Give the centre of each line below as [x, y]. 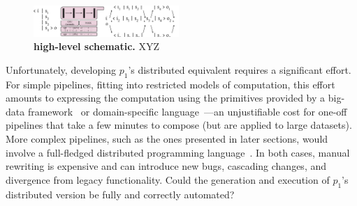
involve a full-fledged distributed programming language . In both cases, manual [178, 152]
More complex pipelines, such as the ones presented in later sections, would [167, 138]
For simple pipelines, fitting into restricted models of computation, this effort [170, 84]
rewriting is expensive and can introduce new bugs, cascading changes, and [166, 166]
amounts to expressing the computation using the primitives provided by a [166, 98]
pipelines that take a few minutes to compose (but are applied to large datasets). [179, 125]
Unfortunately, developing [61, 69]
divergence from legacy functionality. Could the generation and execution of [168, 179]
